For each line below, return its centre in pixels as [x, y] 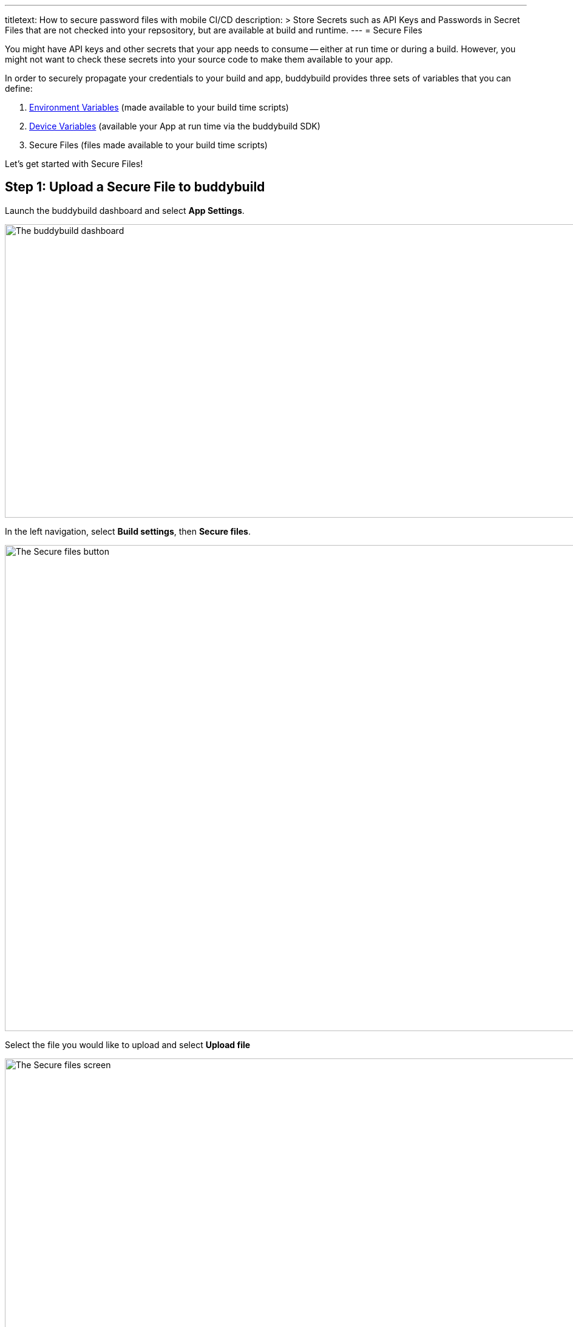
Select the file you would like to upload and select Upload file [128, 1044]
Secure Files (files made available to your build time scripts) [148, 145]
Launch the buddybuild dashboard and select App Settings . [125, 210]
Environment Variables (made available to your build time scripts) [159, 107]
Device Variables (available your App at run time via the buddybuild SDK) [175, 126]
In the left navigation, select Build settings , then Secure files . [128, 531]
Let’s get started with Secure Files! [74, 164]
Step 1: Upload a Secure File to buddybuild [135, 187]
